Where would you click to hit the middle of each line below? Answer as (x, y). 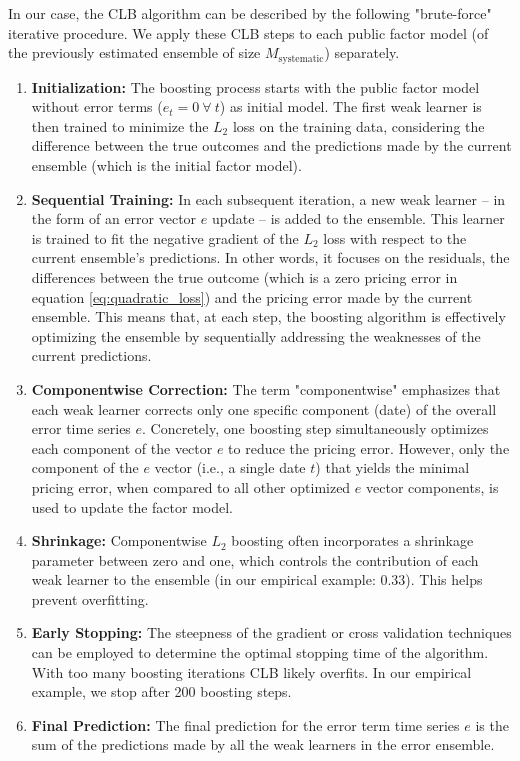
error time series (81, 428)
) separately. (362, 52)
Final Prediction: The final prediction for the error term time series (245, 724)
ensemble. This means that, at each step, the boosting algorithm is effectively (268, 316)
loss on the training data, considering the (358, 125)
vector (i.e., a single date (230, 467)
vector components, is (432, 486)
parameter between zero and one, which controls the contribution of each (255, 559)
